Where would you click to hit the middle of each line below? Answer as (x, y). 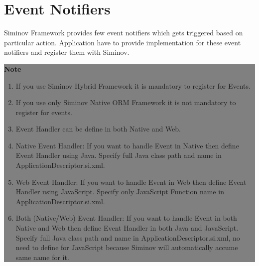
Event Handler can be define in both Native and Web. (98, 129)
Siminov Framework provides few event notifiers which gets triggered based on (124, 33)
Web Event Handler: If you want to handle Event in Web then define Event (131, 182)
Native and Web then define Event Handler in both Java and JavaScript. (127, 228)
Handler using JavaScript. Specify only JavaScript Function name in (120, 192)
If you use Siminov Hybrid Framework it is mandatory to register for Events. (133, 85)
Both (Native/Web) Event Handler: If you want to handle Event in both (126, 218)
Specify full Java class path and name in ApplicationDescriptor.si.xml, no (128, 237)
